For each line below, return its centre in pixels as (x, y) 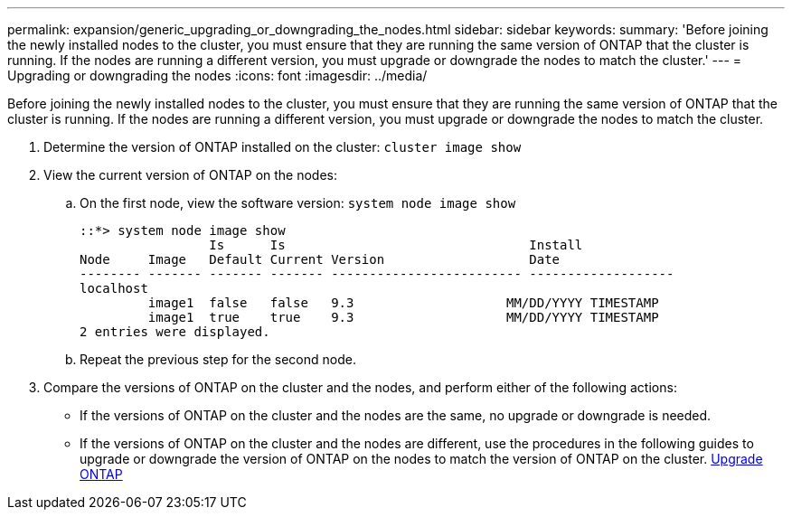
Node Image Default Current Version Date (320, 259)
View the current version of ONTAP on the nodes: (191, 175)
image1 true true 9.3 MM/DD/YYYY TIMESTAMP (403, 317)
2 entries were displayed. (175, 332)
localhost (114, 288)
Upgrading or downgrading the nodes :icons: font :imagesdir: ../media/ (217, 75)
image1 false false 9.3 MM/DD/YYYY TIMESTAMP (403, 303)
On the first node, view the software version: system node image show (298, 203)
